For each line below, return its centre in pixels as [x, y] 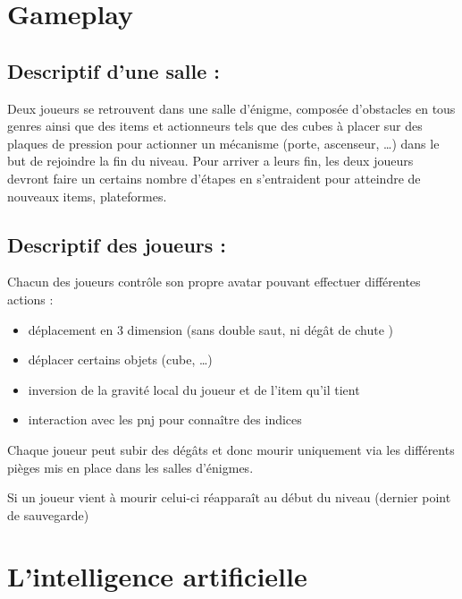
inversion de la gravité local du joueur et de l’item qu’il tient [194, 389]
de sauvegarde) [48, 514]
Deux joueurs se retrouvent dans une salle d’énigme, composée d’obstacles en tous [231, 108]
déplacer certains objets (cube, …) [120, 359]
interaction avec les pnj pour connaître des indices [165, 419]
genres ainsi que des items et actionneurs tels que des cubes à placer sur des [215, 126]
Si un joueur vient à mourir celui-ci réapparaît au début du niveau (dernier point [229, 497]
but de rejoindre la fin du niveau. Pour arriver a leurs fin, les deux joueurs [210, 161]
